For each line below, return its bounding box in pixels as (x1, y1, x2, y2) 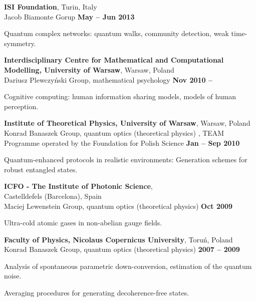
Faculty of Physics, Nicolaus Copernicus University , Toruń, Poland (4, 234, 233, 244)
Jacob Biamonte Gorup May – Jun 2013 (4, 11, 135, 22)
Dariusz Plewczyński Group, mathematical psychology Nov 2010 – (4, 74, 213, 85)
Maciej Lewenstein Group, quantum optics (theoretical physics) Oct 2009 (4, 200, 233, 211)
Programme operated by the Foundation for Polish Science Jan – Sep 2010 (4, 137, 240, 148)
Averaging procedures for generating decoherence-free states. (4, 287, 189, 298)
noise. (4, 270, 22, 281)
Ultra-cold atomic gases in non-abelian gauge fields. (4, 217, 162, 228)
